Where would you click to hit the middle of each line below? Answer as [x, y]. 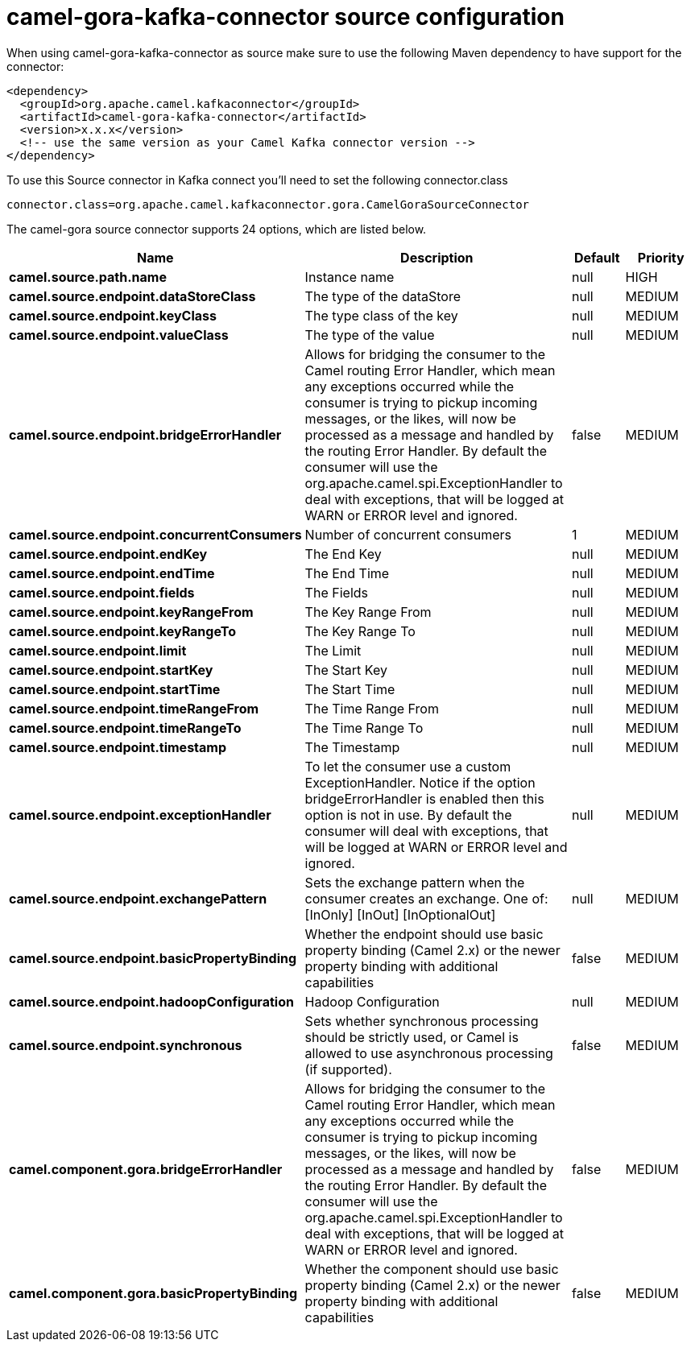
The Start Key [346, 670]
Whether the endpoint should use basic [424, 934]
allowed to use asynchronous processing [429, 1053]
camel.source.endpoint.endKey [108, 554]
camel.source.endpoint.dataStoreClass [132, 296]
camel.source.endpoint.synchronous [126, 1045]
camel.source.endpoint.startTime [115, 689]
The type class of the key [381, 315]
